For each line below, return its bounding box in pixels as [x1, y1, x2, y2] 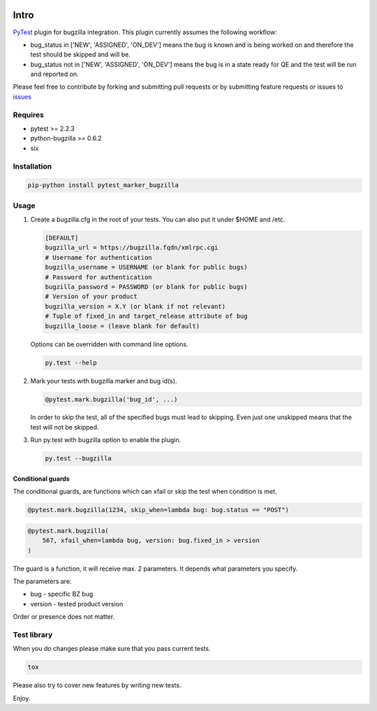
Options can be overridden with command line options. [30, 339, 188, 349]
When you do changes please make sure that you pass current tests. [13, 645, 211, 653]
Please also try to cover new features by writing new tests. [13, 681, 182, 689]
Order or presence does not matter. [13, 613, 115, 621]
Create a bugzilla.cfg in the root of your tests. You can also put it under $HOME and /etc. [30, 215, 286, 223]
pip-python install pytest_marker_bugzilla [27, 182, 179, 189]
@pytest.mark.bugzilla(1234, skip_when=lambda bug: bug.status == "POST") [27, 506, 290, 514]
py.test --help [45, 358, 97, 367]
